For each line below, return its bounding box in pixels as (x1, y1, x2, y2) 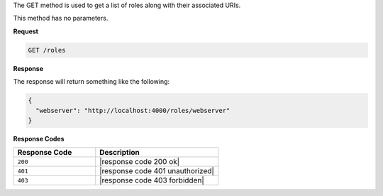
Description (99, 148, 140, 158)
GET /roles (28, 46, 66, 54)
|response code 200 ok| (99, 157, 180, 167)
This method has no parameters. (13, 14, 109, 23)
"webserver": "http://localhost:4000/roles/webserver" (35, 107, 231, 114)
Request (13, 27, 39, 36)
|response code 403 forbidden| (99, 175, 205, 185)
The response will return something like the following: (13, 77, 170, 86)
